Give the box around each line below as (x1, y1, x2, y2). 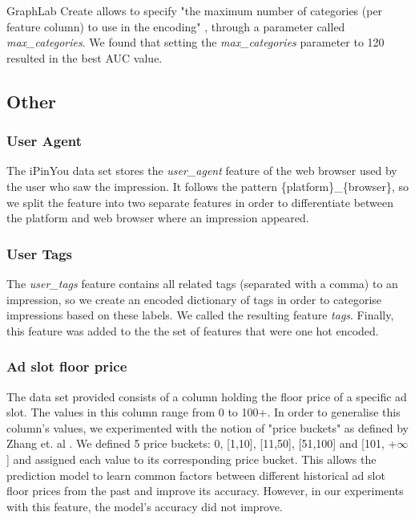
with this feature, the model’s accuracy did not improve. (6, 498, 283, 514)
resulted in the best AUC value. (6, 49, 163, 66)
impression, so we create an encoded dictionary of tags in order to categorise (6, 290, 382, 307)
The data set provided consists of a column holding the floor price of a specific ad (6, 388, 407, 404)
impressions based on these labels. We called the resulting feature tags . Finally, (6, 307, 394, 323)
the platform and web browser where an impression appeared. (6, 209, 309, 226)
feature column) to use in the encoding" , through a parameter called (6, 18, 345, 35)
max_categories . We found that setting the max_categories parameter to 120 (6, 34, 385, 51)
